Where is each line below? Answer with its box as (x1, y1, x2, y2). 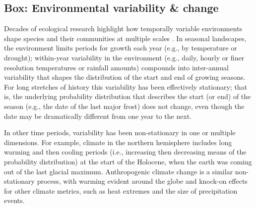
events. (4, 195, 25, 206)
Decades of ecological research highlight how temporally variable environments (4, 23, 243, 34)
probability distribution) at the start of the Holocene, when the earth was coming (4, 156, 252, 166)
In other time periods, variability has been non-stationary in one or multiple (4, 127, 236, 138)
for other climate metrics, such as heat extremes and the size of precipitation (4, 185, 238, 196)
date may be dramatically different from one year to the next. (4, 110, 192, 121)
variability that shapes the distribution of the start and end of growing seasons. (4, 72, 246, 82)
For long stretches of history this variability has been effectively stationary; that (4, 81, 248, 92)
